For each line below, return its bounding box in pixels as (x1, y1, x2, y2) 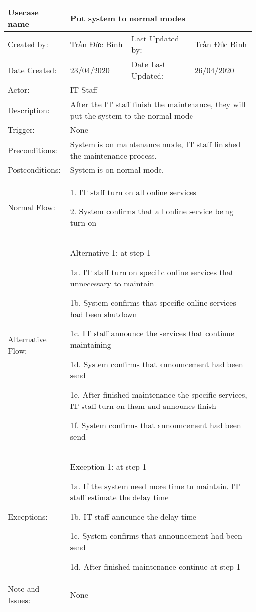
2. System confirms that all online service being (70, 205, 234, 217)
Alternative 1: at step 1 (70, 247, 151, 258)
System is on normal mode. (70, 164, 164, 175)
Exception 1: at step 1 (70, 461, 147, 472)
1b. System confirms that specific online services (70, 297, 236, 308)
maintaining (70, 339, 111, 350)
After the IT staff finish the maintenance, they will (70, 98, 246, 110)
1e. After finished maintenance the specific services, (70, 389, 247, 400)
